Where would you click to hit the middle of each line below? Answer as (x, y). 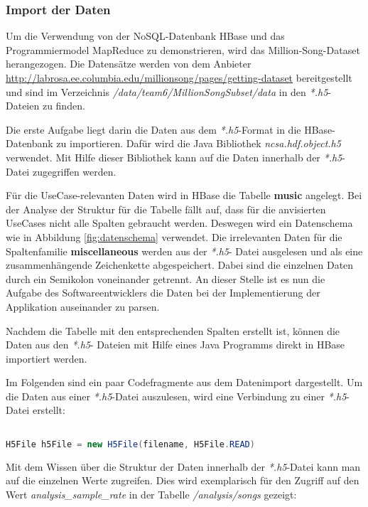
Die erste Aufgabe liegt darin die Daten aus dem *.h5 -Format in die (153, 129)
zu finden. (64, 106)
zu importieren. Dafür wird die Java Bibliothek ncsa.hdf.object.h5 (199, 143)
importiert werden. (47, 358)
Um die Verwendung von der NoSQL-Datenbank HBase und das (145, 36)
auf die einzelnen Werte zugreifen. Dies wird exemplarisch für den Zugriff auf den (183, 480)
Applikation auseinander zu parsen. (83, 306)
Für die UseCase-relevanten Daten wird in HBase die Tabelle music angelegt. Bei (184, 195)
